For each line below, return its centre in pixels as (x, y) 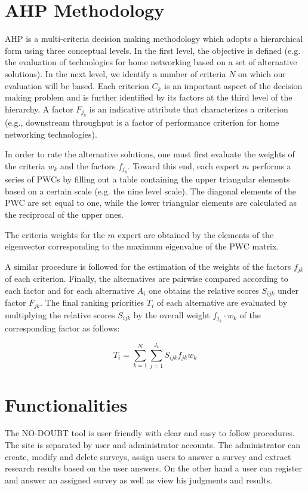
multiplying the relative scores (60, 314)
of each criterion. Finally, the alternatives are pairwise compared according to (147, 279)
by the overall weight (172, 314)
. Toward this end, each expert (183, 165)
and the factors (88, 165)
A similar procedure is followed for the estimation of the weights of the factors (148, 266)
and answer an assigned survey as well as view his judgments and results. (139, 480)
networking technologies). (51, 134)
